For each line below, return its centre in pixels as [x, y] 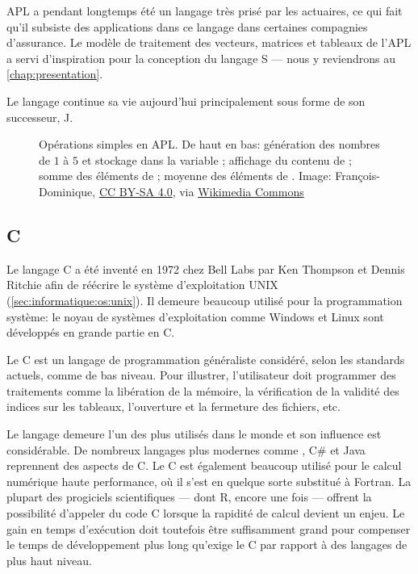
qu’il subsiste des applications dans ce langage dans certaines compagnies [187, 26]
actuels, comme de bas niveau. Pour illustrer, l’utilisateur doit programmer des [201, 375]
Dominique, [67, 191]
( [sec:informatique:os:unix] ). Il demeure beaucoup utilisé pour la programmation [205, 300]
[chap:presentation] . [55, 74]
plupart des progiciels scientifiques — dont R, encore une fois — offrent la [189, 497]
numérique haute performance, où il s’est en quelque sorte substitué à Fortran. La [209, 481]
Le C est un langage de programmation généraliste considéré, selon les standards [206, 359]
